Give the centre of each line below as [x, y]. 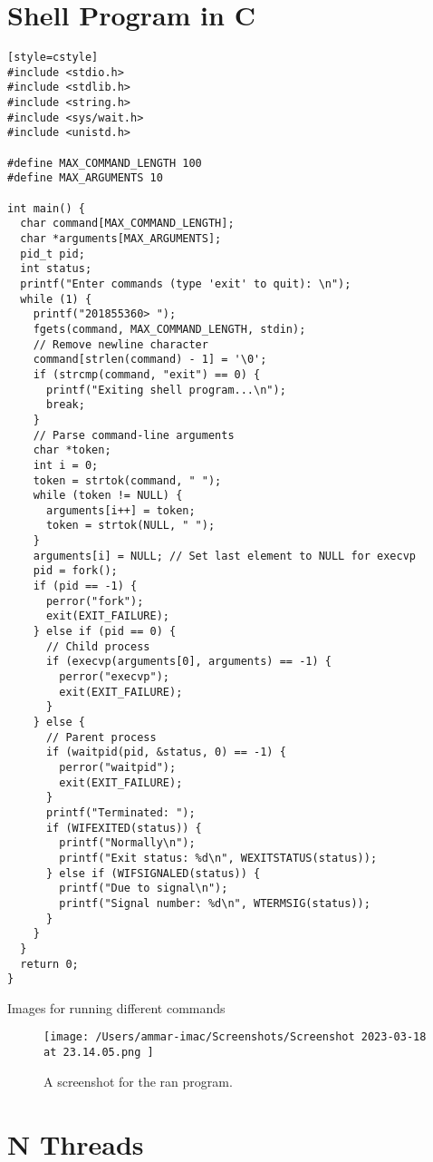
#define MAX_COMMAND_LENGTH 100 [105, 163]
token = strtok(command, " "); [127, 480]
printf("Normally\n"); [127, 843]
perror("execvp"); [114, 677]
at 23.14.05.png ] [99, 1053]
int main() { [46, 208]
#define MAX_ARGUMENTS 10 [85, 178]
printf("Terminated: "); [120, 812]
